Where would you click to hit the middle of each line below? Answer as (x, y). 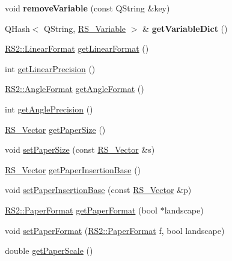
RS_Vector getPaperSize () (55, 129)
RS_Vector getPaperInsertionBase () (73, 169)
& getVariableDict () (185, 28)
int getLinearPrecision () (50, 68)
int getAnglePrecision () (49, 109)
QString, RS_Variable (85, 28)
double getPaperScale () (49, 250)
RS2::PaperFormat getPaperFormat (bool (81, 210)
